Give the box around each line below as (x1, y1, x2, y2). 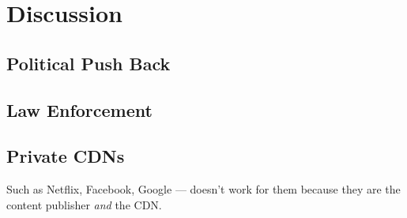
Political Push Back (6, 51, 171, 75)
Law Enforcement (6, 97, 153, 122)
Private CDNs (6, 144, 125, 168)
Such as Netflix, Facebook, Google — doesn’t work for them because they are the (6, 181, 401, 197)
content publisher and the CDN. (6, 196, 162, 212)
